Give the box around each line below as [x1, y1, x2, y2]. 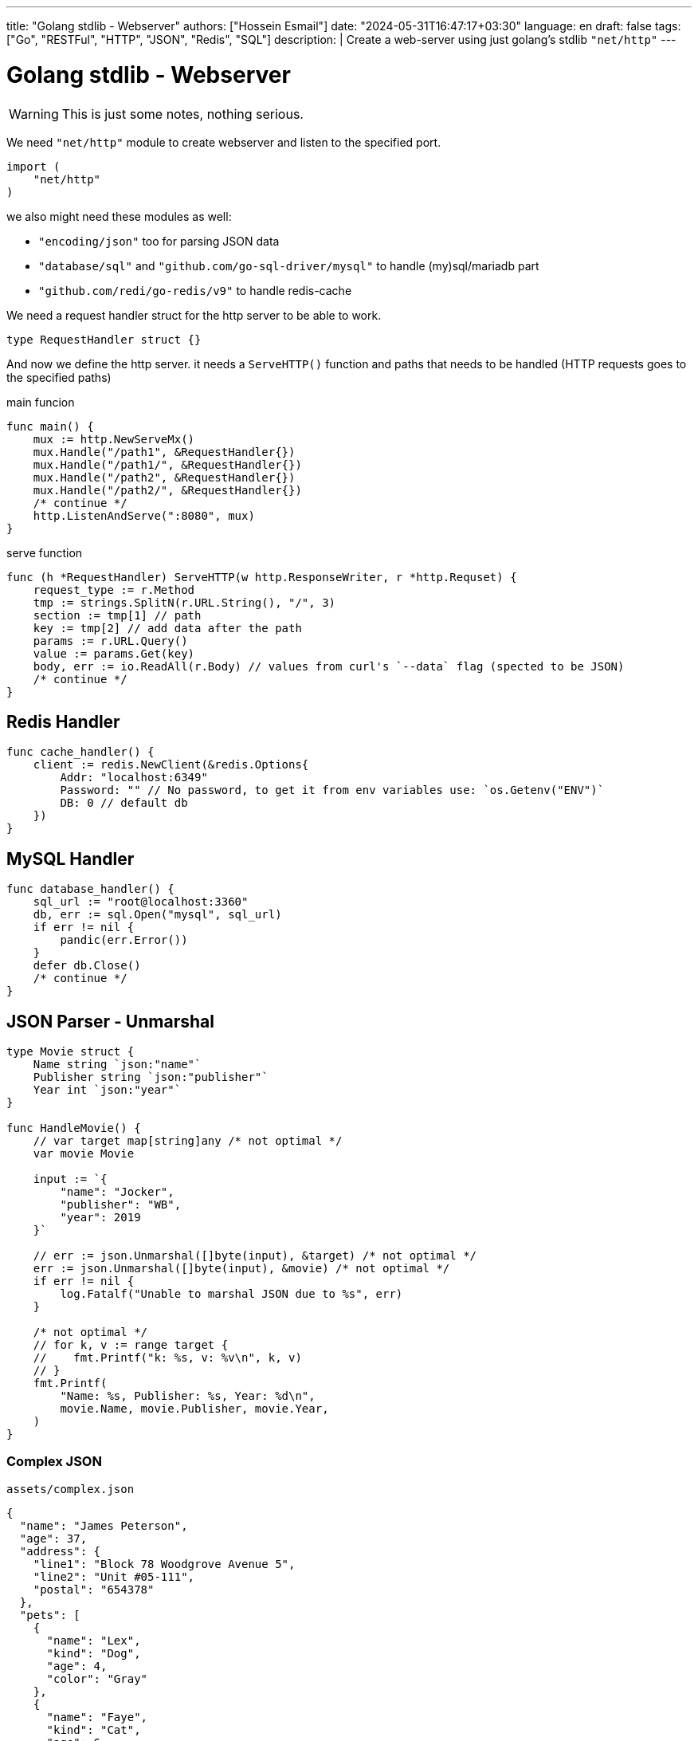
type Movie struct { [6, 1045, 135, 1059]
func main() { [6, 419, 94, 433]
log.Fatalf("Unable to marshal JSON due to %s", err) [60, 1287, 403, 1301]
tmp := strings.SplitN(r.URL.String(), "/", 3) [33, 595, 336, 609]
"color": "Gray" [46, 1672, 148, 1685]
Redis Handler [6, 711, 120, 732]
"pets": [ [19, 1608, 80, 1621]
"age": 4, [46, 1659, 108, 1672]
